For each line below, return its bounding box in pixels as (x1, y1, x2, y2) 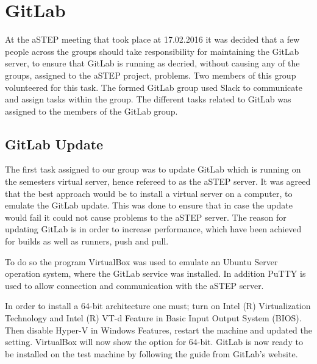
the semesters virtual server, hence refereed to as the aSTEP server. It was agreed (5, 175, 311, 188)
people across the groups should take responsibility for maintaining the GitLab (5, 45, 299, 57)
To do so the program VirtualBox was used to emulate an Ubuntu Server (5, 255, 278, 268)
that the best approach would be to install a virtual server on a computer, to (5, 187, 293, 199)
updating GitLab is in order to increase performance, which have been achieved (5, 223, 302, 235)
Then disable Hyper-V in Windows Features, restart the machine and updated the (5, 323, 312, 336)
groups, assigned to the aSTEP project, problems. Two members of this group (5, 68, 296, 81)
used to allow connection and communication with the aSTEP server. (5, 279, 264, 291)
